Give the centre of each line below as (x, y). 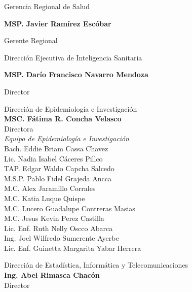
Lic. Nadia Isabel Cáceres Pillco (53, 158)
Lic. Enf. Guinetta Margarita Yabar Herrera (73, 248)
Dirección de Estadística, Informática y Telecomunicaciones (96, 265)
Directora (19, 128)
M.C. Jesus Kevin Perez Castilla (54, 218)
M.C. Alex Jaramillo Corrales (50, 188)
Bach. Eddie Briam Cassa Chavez (56, 148)
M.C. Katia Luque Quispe (45, 198)
